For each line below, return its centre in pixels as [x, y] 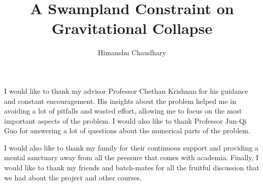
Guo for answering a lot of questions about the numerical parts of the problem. [127, 131]
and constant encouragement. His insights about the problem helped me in [120, 101]
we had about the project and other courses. [73, 177]
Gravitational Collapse [132, 28]
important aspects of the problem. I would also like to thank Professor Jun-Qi [125, 120]
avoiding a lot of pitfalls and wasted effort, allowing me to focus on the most [123, 111]
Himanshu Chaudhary [132, 52]
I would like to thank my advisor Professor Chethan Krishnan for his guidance [126, 90]
